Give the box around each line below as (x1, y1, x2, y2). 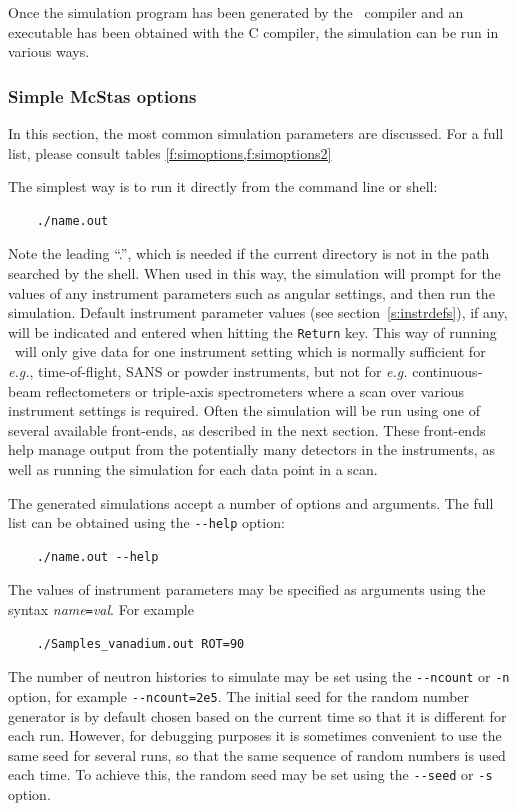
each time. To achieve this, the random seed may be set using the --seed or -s (8, 764, 493, 785)
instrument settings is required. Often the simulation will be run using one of (8, 400, 480, 421)
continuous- (412, 361, 483, 381)
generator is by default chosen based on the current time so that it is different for (8, 705, 507, 726)
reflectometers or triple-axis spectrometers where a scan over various (45, 380, 465, 401)
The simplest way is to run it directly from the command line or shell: (8, 176, 438, 197)
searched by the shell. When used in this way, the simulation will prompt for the (8, 262, 501, 283)
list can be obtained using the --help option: (8, 512, 285, 533)
